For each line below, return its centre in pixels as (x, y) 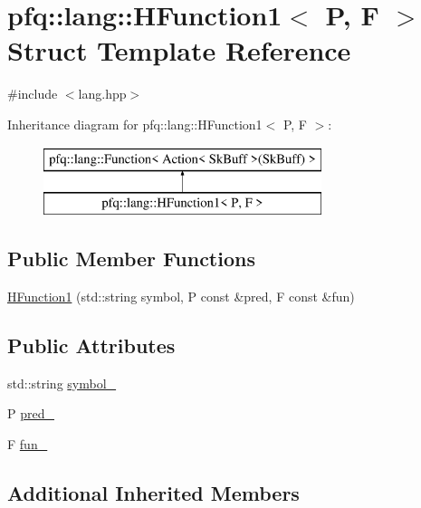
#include (33, 94)
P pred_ (31, 413)
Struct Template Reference (179, 50)
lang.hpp (102, 94)
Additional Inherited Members (153, 492)
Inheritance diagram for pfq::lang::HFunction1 (135, 124)
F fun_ (28, 443)
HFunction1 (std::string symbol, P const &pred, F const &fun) (181, 296)
